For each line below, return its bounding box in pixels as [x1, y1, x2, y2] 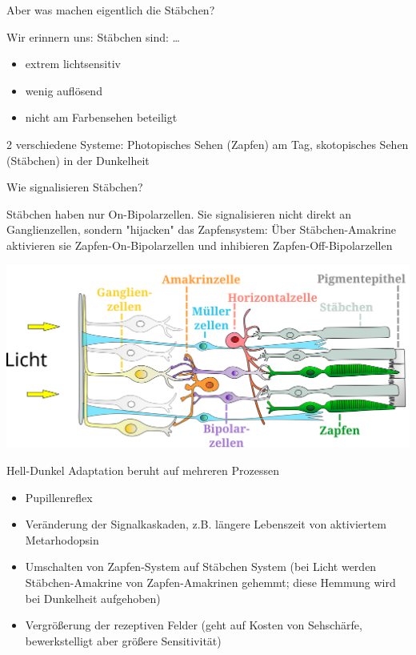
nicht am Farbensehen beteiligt [25, 109, 178, 126]
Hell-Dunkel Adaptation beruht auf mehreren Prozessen [6, 461, 279, 478]
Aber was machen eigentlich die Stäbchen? [6, 2, 215, 18]
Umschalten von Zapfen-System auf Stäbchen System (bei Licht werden [25, 558, 377, 575]
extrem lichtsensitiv [25, 55, 121, 72]
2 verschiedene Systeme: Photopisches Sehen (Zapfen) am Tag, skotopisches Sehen [6, 135, 409, 152]
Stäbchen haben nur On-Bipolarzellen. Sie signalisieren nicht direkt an [6, 205, 352, 222]
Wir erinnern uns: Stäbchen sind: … [6, 28, 180, 45]
